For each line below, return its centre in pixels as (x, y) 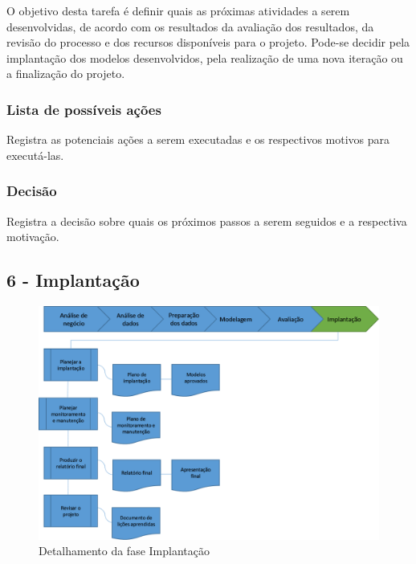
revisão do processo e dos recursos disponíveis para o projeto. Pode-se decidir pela (208, 42)
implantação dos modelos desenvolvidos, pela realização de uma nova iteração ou (205, 57)
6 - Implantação (73, 280)
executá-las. (35, 155)
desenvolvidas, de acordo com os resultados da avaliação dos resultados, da (190, 26)
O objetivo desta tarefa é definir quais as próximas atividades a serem (178, 10)
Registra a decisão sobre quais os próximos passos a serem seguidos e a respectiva (207, 221)
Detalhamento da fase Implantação (124, 551)
